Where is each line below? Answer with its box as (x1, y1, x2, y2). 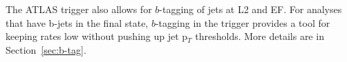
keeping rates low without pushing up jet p (6, 29, 188, 43)
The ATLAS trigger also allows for (6, 2, 152, 16)
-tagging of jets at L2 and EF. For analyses (159, 2, 342, 16)
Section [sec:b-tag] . (6, 42, 86, 56)
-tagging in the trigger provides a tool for (155, 15, 330, 30)
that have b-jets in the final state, (6, 15, 149, 30)
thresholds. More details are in (195, 29, 324, 43)
